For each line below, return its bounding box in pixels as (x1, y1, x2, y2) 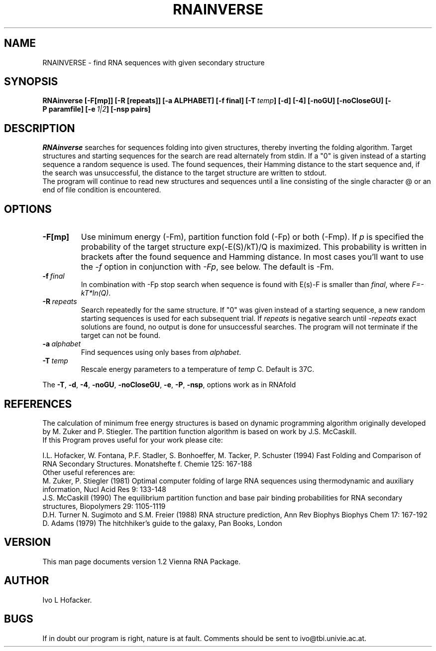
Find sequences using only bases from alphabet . (81, 348, 241, 357)
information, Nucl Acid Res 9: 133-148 (42, 485, 166, 493)
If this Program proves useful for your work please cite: (42, 435, 223, 444)
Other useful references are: (42, 468, 135, 477)
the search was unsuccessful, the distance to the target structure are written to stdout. (42, 168, 327, 177)
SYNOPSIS (4, 75, 58, 88)
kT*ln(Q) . (81, 289, 111, 298)
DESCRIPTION (4, 122, 75, 135)
